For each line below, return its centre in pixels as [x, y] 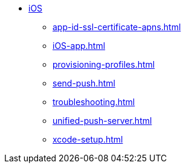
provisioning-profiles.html [104, 64]
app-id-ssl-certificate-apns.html [117, 27]
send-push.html [84, 83]
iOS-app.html [79, 46]
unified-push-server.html [102, 121]
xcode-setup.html [88, 139]
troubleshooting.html [94, 102]
